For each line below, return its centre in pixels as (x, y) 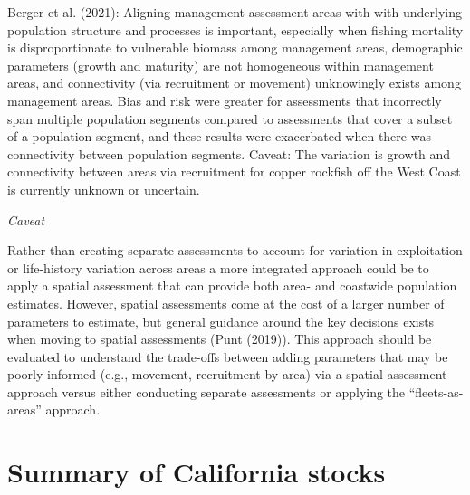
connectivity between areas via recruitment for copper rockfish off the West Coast (234, 171)
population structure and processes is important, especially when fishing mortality (235, 29)
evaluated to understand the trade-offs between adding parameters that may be (228, 356)
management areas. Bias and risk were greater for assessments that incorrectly (225, 100)
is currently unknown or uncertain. (104, 189)
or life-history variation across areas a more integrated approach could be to (218, 267)
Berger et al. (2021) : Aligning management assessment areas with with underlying (235, 12)
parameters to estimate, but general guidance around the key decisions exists (221, 321)
